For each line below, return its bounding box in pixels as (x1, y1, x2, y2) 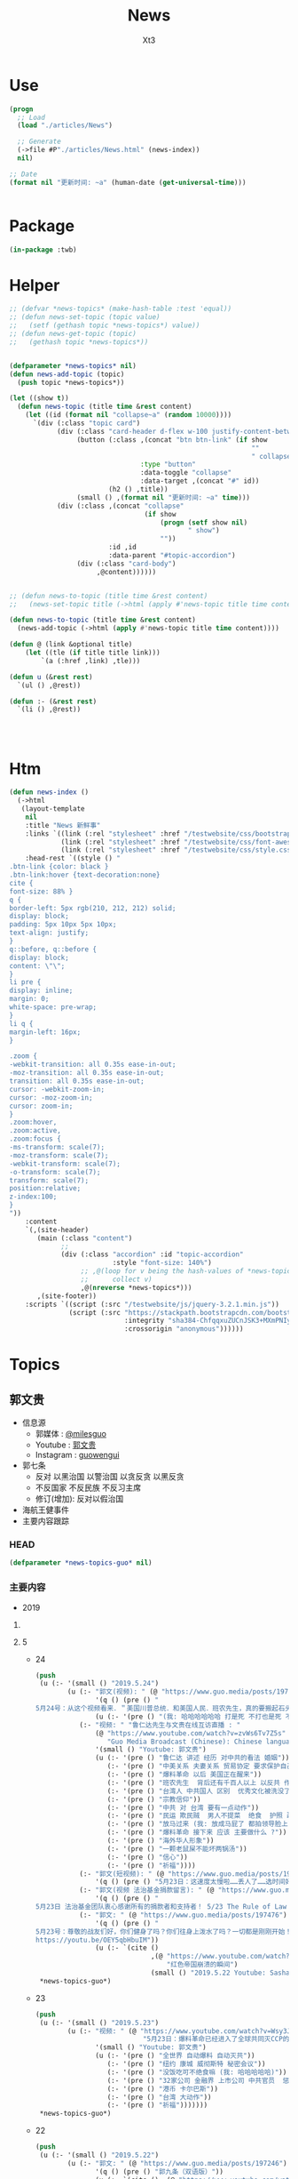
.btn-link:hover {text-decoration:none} (9, 870, 161, 879)
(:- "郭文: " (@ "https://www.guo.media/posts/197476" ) (79, 1911, 287, 1919)
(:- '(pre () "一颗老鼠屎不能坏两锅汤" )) (106, 1844, 247, 1854)
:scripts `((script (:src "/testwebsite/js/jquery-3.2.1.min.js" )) (25, 1300, 279, 1309)
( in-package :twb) (9, 245, 77, 254)
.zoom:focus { (9, 1134, 62, 1143)
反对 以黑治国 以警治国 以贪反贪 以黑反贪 (35, 1471, 184, 1482)
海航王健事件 (21, 1504, 69, 1516)
